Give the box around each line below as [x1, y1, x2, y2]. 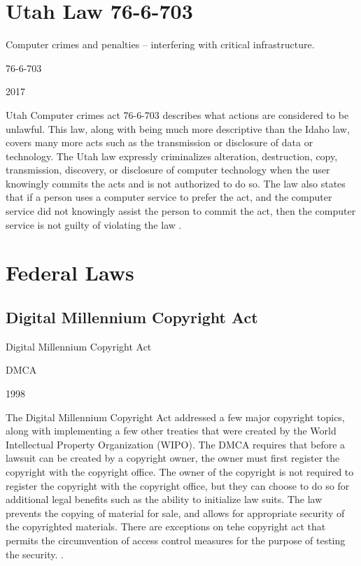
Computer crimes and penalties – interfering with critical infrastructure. [6, 37, 315, 52]
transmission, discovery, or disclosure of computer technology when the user [6, 162, 330, 177]
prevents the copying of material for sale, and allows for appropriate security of [6, 505, 345, 520]
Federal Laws [6, 258, 134, 287]
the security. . [6, 546, 64, 561]
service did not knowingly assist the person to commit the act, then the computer [6, 204, 356, 218]
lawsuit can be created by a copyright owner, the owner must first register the [6, 451, 340, 465]
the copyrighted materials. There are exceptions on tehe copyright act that [6, 519, 326, 534]
